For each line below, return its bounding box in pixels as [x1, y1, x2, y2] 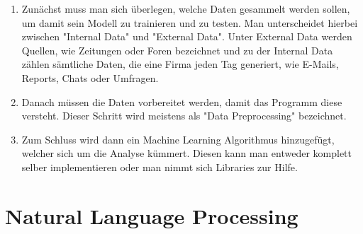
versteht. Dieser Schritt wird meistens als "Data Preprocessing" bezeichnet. [21, 108, 347, 123]
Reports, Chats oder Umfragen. [21, 70, 159, 85]
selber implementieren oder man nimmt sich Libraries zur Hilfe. [21, 159, 298, 174]
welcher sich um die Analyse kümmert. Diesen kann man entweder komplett [21, 146, 352, 160]
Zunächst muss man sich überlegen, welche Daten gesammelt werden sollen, [21, 1, 350, 16]
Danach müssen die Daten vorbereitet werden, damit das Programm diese [21, 94, 342, 109]
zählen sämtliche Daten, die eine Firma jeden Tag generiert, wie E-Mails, [21, 57, 339, 71]
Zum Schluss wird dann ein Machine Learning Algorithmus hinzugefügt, [21, 131, 335, 146]
